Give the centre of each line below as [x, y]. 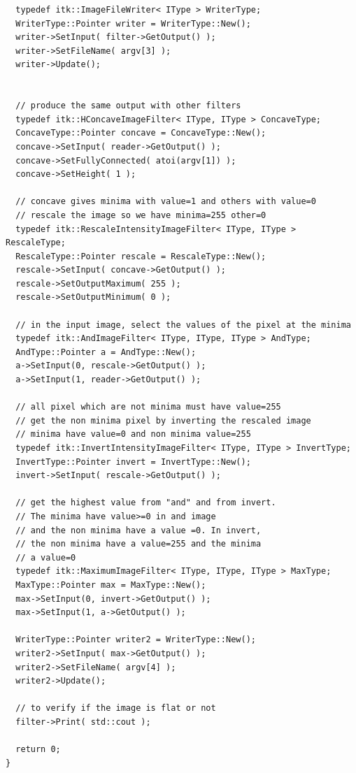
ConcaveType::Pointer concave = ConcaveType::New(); [141, 133]
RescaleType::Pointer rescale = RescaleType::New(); [141, 256]
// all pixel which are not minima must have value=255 [148, 407]
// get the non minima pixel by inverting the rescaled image [163, 420]
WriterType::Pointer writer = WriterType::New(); [133, 23]
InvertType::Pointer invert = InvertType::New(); [133, 462]
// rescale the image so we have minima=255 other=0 [141, 215]
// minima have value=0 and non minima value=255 [133, 434]
